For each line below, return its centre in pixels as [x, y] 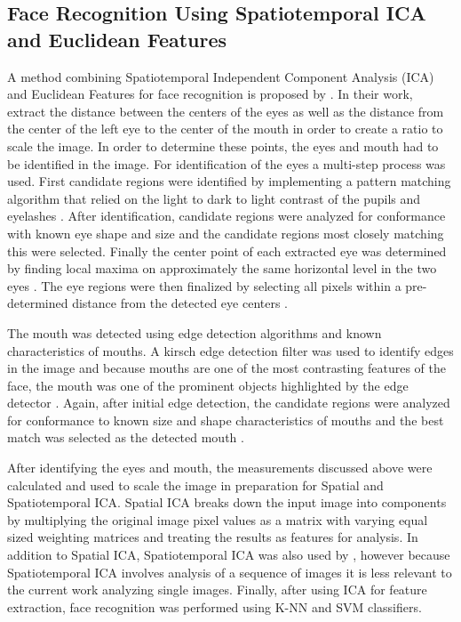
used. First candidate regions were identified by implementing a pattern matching [229, 181]
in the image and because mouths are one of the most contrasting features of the [227, 368]
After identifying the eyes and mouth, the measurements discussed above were [220, 468]
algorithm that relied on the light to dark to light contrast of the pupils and [214, 198]
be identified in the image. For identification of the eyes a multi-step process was [227, 163]
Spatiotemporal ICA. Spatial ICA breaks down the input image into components [227, 502]
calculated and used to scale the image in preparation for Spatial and [195, 485]
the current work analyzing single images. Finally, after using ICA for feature [217, 590]
